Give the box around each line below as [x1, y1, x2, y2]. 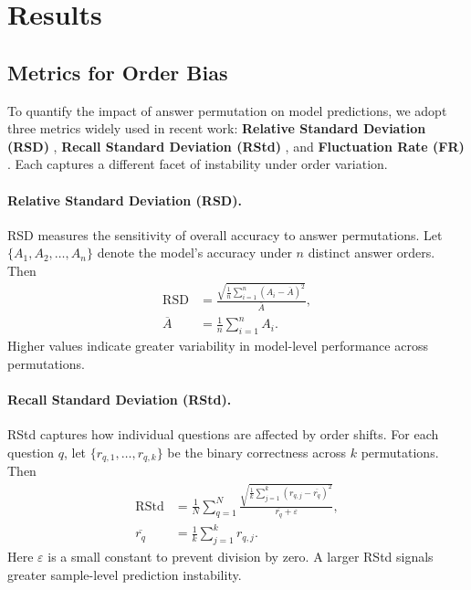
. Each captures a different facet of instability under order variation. [7, 154, 388, 174]
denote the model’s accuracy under [97, 243, 292, 262]
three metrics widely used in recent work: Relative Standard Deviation [7, 119, 426, 138]
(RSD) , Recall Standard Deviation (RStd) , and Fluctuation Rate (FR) [7, 136, 465, 155]
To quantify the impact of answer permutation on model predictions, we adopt [7, 100, 447, 120]
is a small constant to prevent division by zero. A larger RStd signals [47, 547, 434, 566]
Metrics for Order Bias [7, 58, 228, 86]
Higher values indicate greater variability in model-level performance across [7, 336, 428, 355]
